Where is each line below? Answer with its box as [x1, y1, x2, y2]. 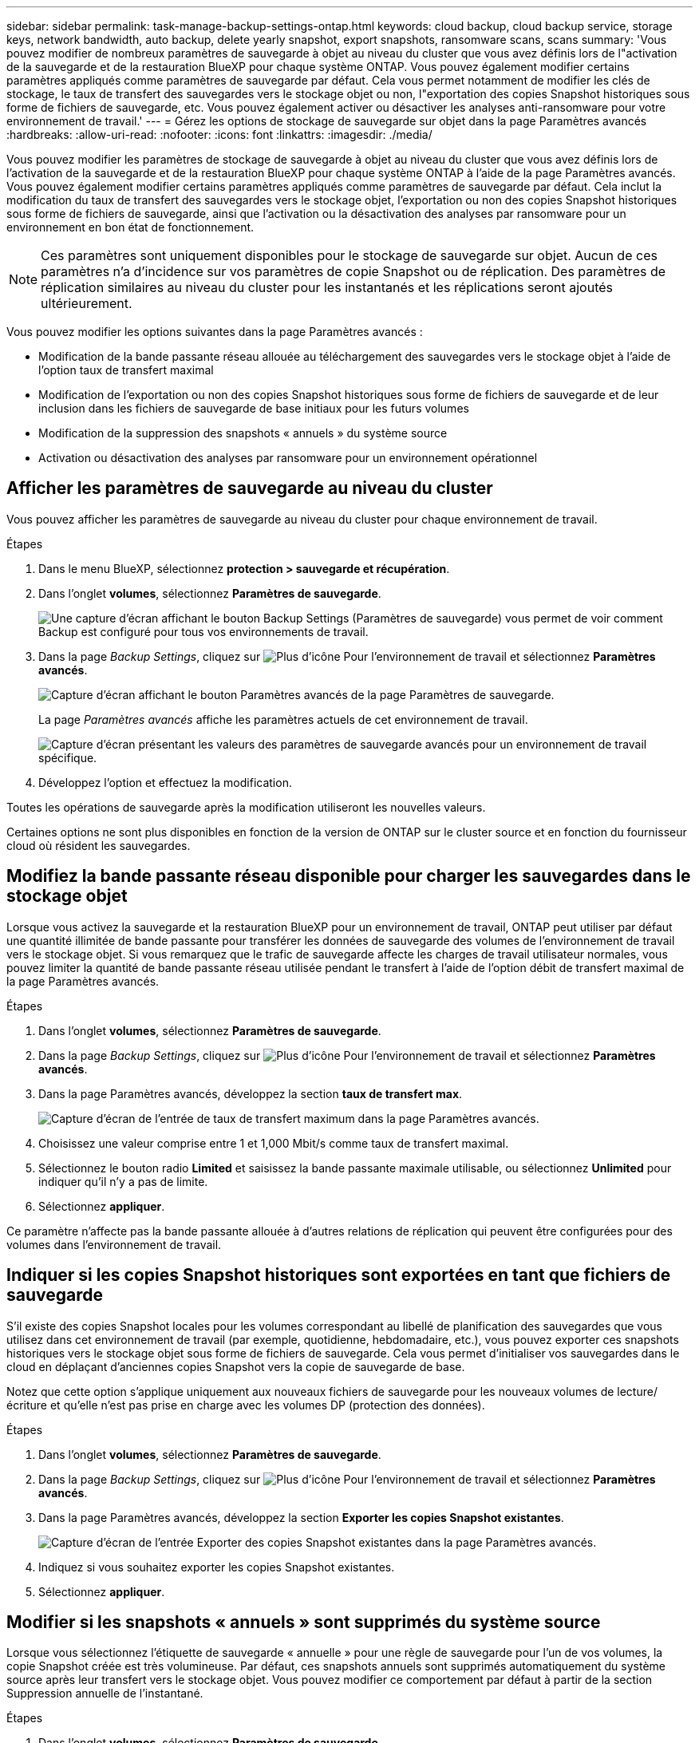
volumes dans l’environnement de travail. [6, 1237, 222, 1251]
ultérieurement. [41, 295, 132, 311]
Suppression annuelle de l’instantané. [6, 1686, 203, 1701]
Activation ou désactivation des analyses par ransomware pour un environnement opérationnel [38, 451, 538, 464]
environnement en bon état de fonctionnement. [6, 220, 255, 234]
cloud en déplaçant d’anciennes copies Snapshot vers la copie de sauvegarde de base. [6, 1359, 465, 1373]
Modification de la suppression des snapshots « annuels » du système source [38, 426, 448, 440]
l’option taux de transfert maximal [38, 363, 214, 377]
